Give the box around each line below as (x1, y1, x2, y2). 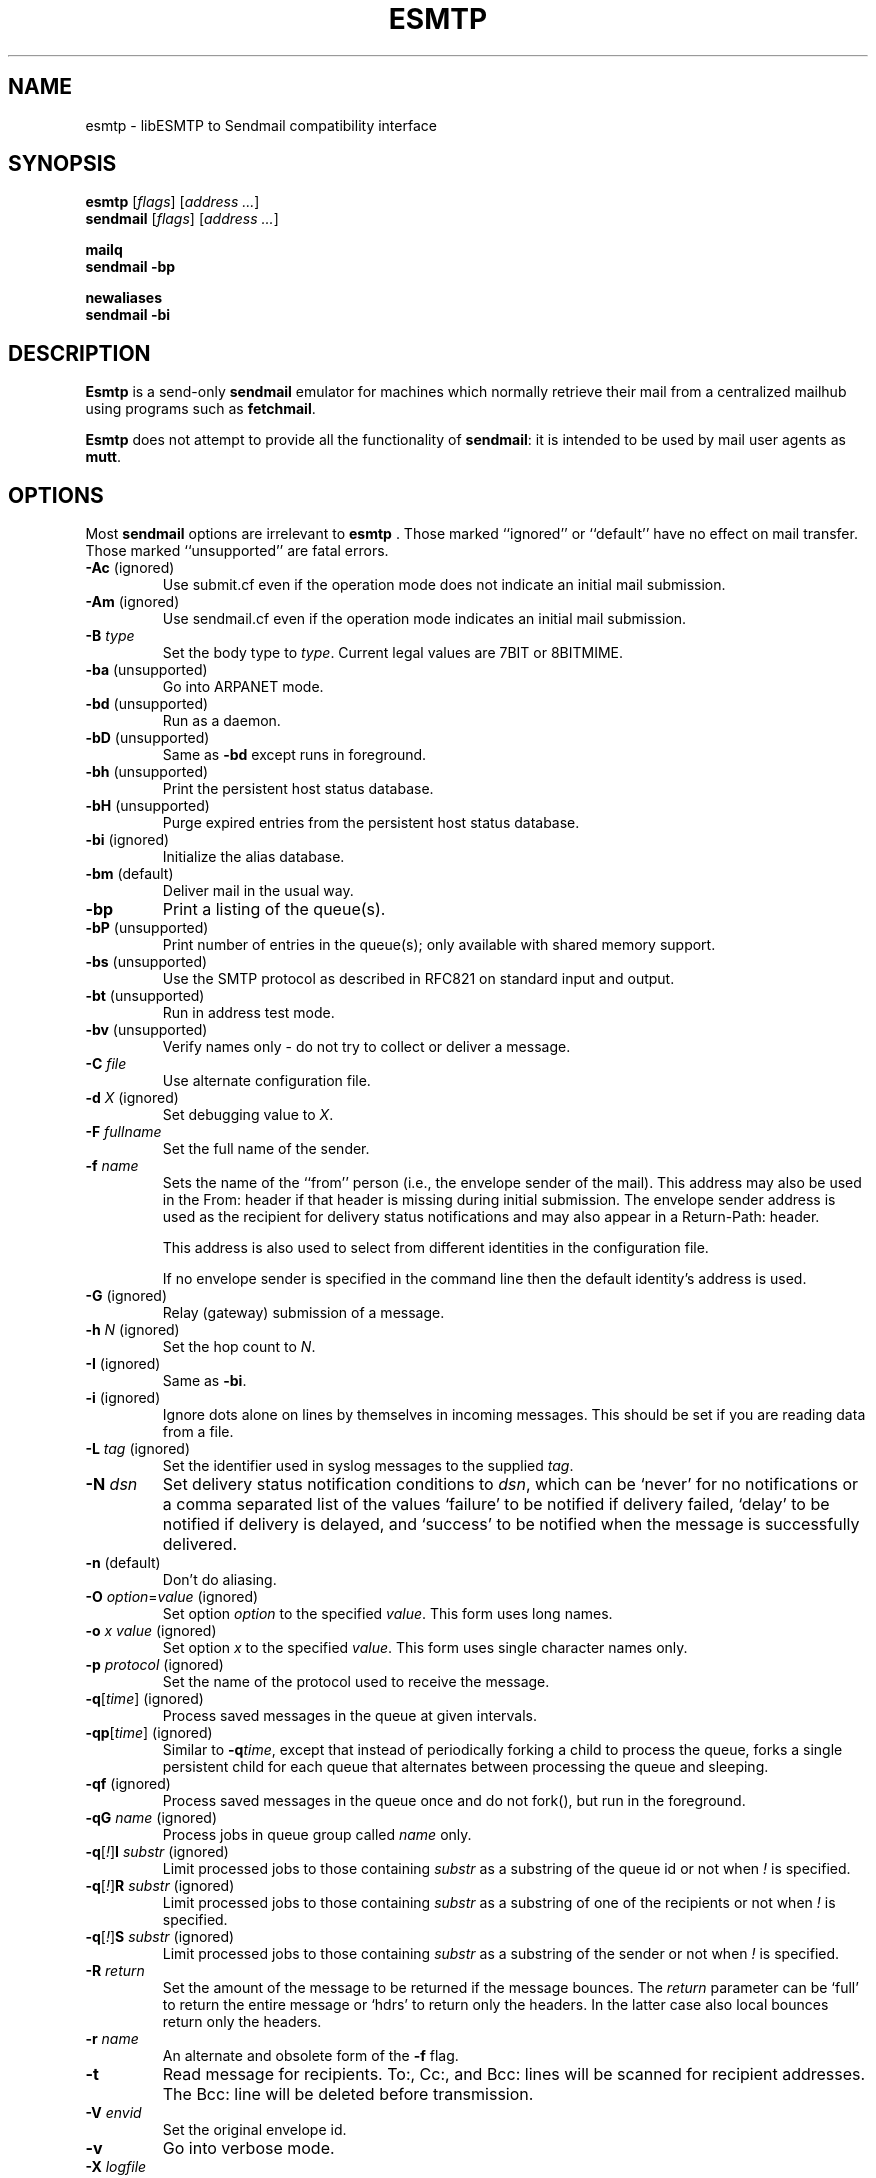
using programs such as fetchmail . (85, 400, 316, 418)
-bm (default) (85, 865, 174, 883)
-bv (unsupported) (85, 1021, 208, 1039)
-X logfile (85, 2158, 147, 2176)
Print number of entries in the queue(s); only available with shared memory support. (162, 936, 716, 954)
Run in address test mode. (162, 1004, 335, 1022)
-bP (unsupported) (85, 919, 209, 937)
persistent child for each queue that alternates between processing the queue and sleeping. (162, 1758, 769, 1776)
